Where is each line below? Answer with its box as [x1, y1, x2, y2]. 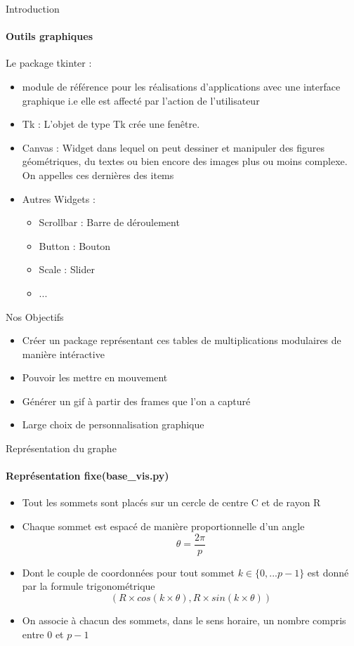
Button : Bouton [39, 238, 111, 253]
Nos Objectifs [6, 309, 64, 324]
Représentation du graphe [6, 441, 117, 456]
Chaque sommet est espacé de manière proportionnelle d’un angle [22, 519, 305, 534]
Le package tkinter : [6, 55, 92, 70]
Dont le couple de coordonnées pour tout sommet [22, 565, 235, 579]
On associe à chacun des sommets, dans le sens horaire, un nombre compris [22, 612, 346, 627]
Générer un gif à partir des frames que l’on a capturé [22, 393, 251, 408]
